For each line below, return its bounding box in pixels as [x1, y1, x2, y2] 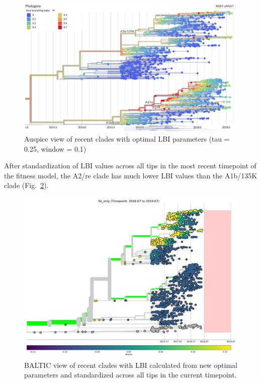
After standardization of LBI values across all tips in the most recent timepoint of [4, 160, 256, 171]
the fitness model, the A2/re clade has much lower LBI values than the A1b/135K [4, 170, 257, 180]
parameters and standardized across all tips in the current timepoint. [24, 369, 237, 380]
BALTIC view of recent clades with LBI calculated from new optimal [24, 359, 237, 370]
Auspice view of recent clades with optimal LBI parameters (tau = [24, 134, 230, 144]
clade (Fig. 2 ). [4, 180, 49, 190]
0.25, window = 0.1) [24, 143, 86, 154]
